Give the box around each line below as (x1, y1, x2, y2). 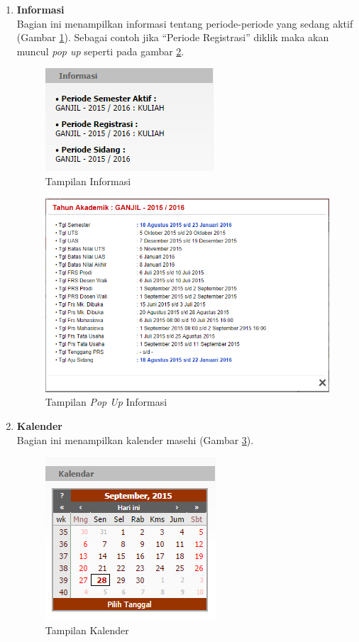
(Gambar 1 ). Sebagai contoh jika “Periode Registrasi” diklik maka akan (16, 30, 329, 45)
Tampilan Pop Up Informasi (45, 394, 167, 409)
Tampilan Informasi (45, 173, 131, 188)
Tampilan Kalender (45, 622, 129, 637)
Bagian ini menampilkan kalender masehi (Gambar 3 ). (16, 432, 254, 447)
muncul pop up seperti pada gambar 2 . (16, 43, 184, 58)
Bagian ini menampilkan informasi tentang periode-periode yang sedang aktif (16, 16, 353, 31)
